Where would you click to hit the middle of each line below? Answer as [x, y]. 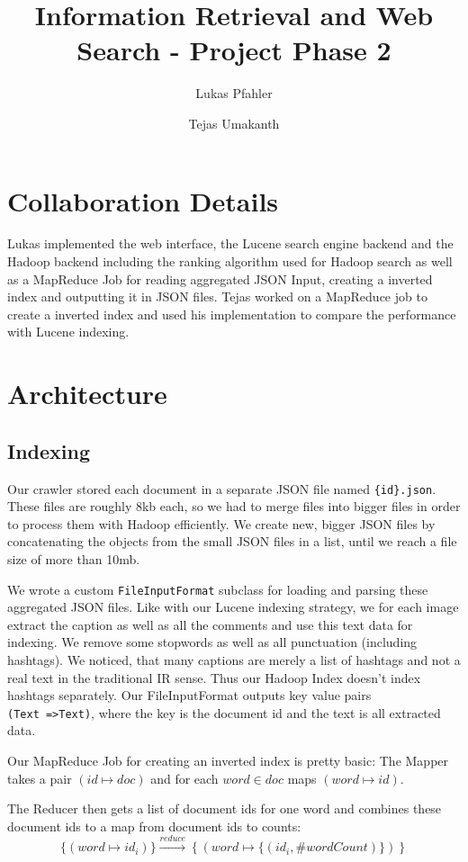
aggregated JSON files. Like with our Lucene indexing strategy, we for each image [233, 607]
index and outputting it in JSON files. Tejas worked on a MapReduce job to [217, 296]
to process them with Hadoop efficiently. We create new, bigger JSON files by [221, 523]
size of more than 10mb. [74, 559]
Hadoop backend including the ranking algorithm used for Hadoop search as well [230, 261]
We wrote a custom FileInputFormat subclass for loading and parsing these [218, 589]
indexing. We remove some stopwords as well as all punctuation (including [212, 642]
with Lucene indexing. [68, 332]
